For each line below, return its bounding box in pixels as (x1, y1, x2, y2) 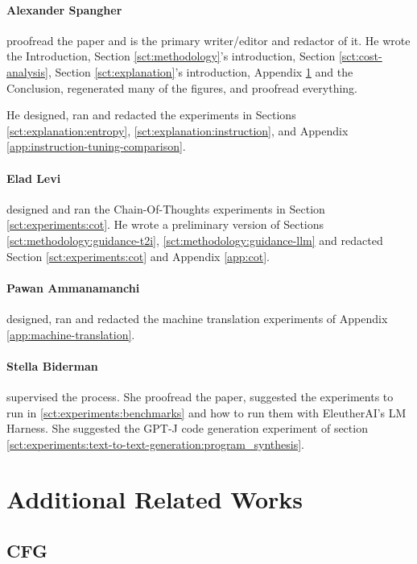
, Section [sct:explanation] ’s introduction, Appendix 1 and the (47, 63, 353, 80)
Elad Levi (6, 169, 61, 186)
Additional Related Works (6, 483, 303, 516)
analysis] (6, 63, 48, 80)
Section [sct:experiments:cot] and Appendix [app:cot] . (6, 247, 270, 264)
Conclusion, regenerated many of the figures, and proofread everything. (6, 79, 357, 96)
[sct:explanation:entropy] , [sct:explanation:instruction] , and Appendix (6, 122, 349, 139)
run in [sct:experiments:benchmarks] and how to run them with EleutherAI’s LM (6, 404, 407, 421)
